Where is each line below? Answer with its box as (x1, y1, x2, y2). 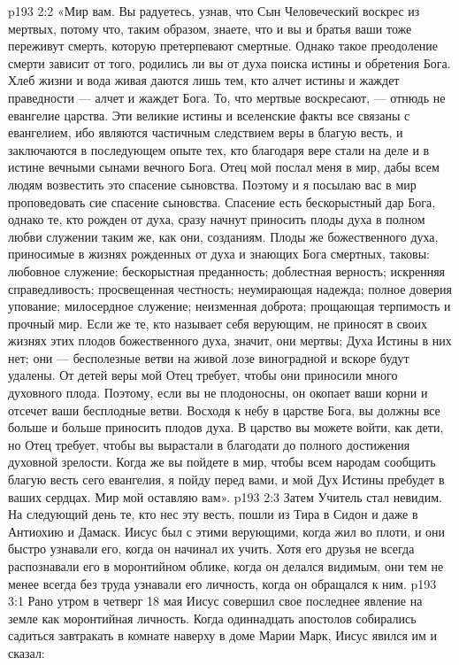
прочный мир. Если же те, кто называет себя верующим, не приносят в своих (8, 313, 428, 332)
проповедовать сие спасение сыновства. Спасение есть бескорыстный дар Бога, (8, 192, 436, 211)
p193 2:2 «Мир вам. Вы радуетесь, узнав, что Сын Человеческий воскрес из (8, 2, 420, 19)
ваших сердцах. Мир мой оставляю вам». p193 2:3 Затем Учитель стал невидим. (8, 487, 442, 506)
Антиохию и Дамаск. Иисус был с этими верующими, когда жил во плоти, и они (8, 522, 446, 540)
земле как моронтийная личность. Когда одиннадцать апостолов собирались (8, 608, 417, 627)
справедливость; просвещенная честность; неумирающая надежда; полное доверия (8, 279, 452, 298)
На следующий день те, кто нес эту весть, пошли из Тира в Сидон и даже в (8, 505, 418, 523)
